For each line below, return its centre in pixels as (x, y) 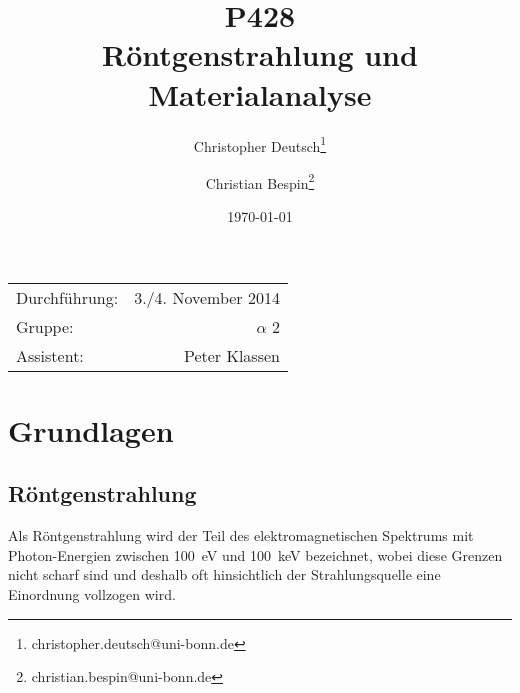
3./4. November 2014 (207, 297)
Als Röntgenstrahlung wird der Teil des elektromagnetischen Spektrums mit (241, 535)
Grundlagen (91, 429)
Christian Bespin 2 (260, 181)
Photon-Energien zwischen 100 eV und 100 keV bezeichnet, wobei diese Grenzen (255, 554)
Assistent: (50, 355)
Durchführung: (67, 297)
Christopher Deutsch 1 (260, 144)
